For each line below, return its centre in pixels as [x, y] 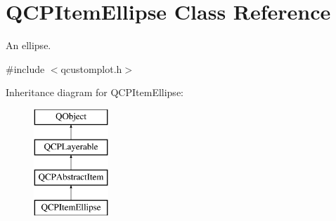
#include [25, 68]
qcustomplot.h [91, 68]
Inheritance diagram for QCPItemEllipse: [95, 92]
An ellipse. [28, 45]
